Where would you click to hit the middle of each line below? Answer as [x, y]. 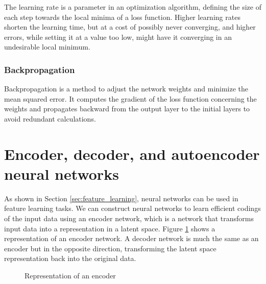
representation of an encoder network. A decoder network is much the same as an [131, 238]
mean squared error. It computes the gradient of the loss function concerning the [130, 98]
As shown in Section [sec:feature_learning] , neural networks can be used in [121, 198]
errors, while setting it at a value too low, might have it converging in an [118, 37]
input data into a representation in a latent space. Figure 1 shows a [110, 228]
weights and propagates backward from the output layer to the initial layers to [127, 109]
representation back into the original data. [70, 258]
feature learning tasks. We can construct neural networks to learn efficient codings [132, 208]
